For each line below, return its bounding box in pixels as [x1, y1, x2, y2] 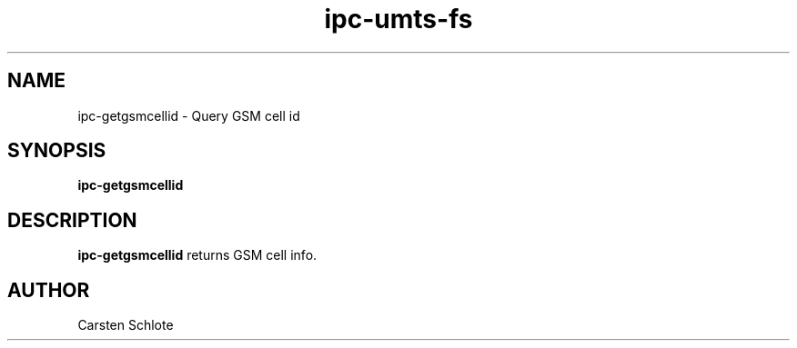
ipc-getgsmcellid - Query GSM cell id [77, 107, 300, 124]
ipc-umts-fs [324, 4, 473, 35]
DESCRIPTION [7, 208, 137, 232]
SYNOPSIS [7, 139, 106, 163]
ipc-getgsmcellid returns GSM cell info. [77, 247, 318, 263]
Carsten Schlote [77, 317, 174, 333]
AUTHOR [7, 278, 90, 302]
